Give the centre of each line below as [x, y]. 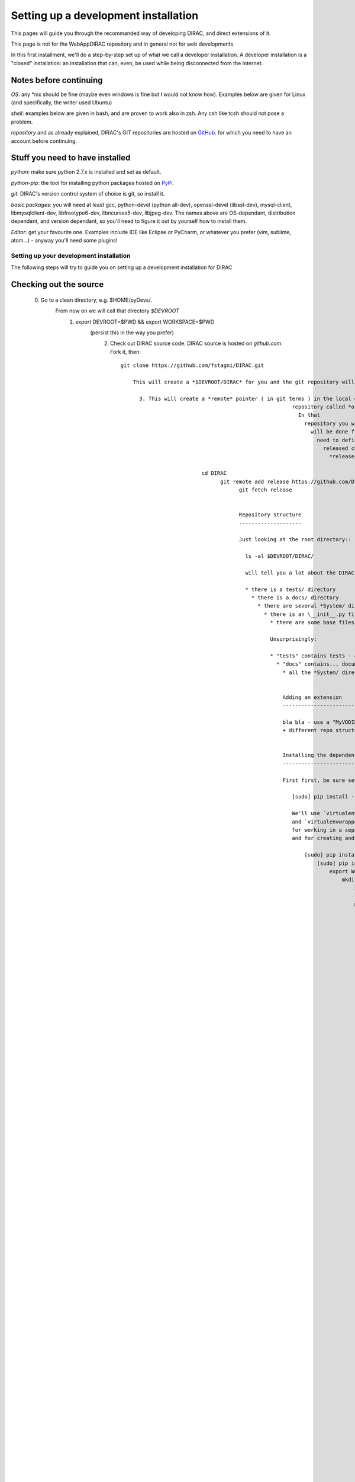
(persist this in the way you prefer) [132, 333]
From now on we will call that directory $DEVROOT [117, 311]
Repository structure [270, 515]
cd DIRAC [214, 473]
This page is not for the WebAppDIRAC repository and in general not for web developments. [123, 44]
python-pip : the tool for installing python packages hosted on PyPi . [93, 183]
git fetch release [265, 490]
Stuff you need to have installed [71, 158]
